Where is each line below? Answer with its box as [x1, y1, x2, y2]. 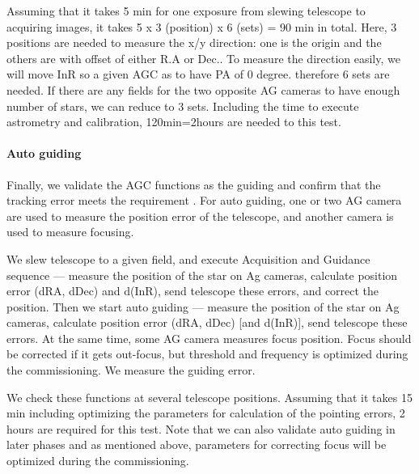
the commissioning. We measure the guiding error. [6, 362, 256, 379]
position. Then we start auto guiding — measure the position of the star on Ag [6, 298, 400, 315]
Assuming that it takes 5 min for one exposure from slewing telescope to [6, 2, 366, 19]
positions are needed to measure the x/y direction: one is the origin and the [6, 34, 382, 51]
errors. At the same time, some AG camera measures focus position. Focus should [6, 329, 412, 346]
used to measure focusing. [6, 223, 134, 240]
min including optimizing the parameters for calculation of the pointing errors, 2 [6, 404, 405, 421]
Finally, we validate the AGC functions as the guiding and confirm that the [6, 176, 381, 193]
